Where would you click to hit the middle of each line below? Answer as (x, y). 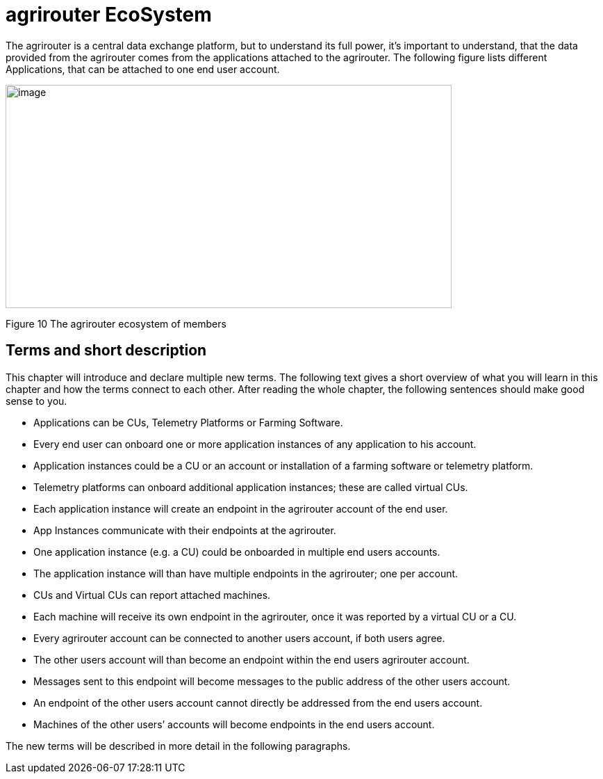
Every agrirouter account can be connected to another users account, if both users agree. (239, 638)
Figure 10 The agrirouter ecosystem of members (116, 323)
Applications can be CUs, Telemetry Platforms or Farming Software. (188, 422)
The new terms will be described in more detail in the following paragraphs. (178, 746)
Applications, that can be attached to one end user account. (143, 69)
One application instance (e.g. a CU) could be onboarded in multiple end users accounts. (237, 552)
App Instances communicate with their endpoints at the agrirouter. (185, 530)
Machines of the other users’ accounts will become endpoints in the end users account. (234, 724)
